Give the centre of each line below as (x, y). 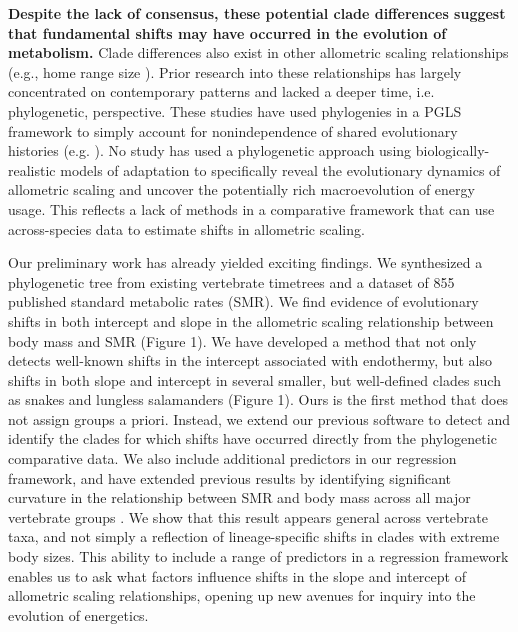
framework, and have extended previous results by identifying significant (230, 477)
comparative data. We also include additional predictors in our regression (232, 458)
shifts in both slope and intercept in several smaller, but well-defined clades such (254, 379)
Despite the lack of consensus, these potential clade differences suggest (257, 13)
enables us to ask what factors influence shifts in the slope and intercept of (237, 575)
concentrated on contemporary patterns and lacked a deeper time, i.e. (221, 91)
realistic (32, 169)
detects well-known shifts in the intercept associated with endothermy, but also (250, 360)
